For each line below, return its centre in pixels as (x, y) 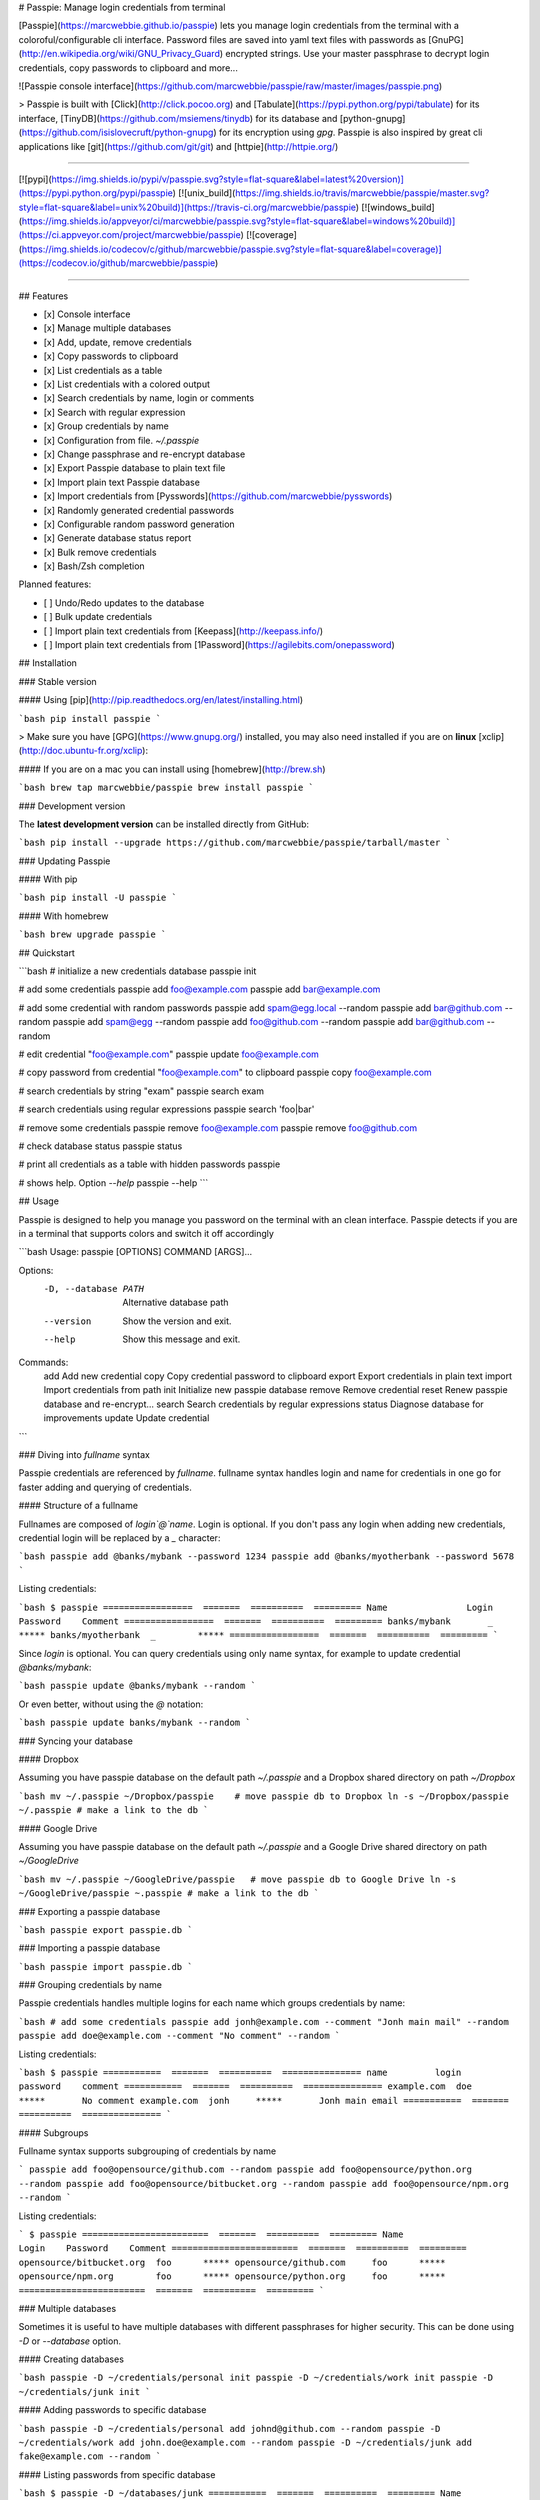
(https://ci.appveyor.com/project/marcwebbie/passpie (129, 235)
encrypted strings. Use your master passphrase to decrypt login (357, 54)
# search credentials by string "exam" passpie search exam (141, 1091)
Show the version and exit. (177, 1321)
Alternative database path (175, 1302)
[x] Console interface (87, 314)
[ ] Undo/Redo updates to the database (124, 602)
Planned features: (55, 584)
